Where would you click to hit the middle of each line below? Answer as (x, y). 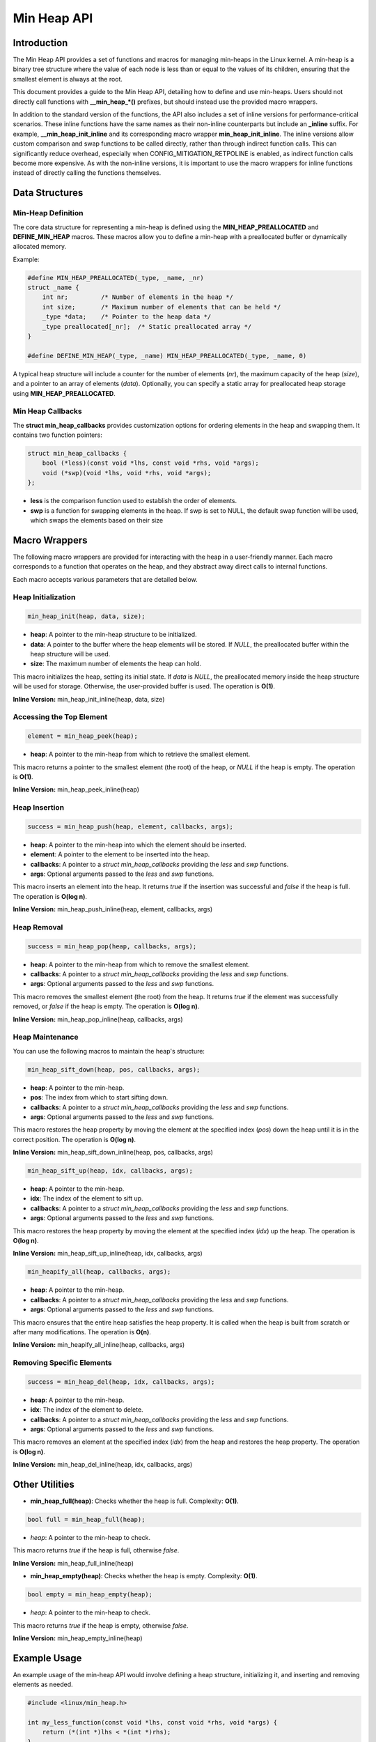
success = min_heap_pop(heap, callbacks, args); (112, 946)
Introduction (40, 43)
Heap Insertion (39, 808)
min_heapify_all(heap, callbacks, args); (99, 1272)
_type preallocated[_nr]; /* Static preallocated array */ (147, 326)
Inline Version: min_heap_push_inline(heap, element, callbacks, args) (113, 909)
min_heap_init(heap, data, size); (86, 616)
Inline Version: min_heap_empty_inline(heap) (78, 1638)
